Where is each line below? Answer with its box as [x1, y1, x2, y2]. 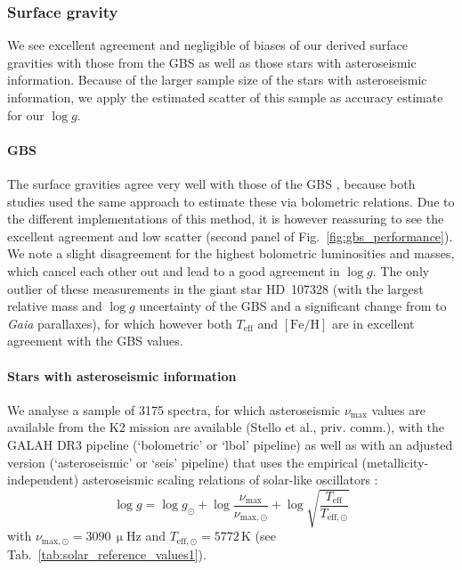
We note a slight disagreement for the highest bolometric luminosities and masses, [7, 244, 455, 263]
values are [371, 400, 426, 419]
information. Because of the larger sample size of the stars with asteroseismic [7, 70, 427, 89]
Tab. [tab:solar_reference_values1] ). [7, 544, 207, 563]
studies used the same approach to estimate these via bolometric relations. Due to [7, 191, 455, 210]
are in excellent [331, 313, 415, 332]
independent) [7, 470, 79, 489]
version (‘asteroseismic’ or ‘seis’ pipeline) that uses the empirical [7, 452, 358, 471]
